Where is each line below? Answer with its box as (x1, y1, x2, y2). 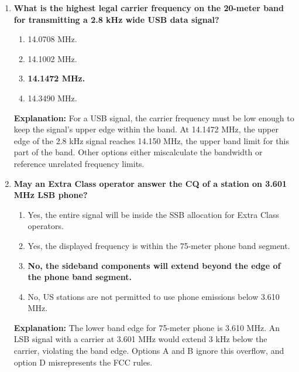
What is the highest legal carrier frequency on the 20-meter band (13, 2, 284, 13)
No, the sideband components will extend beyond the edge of (28, 259, 281, 271)
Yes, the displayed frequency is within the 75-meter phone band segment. (28, 239, 290, 251)
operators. (28, 220, 64, 232)
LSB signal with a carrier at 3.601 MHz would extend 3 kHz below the (13, 333, 267, 345)
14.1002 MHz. (28, 52, 77, 64)
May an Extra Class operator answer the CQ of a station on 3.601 (13, 177, 287, 189)
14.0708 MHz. (28, 33, 77, 45)
